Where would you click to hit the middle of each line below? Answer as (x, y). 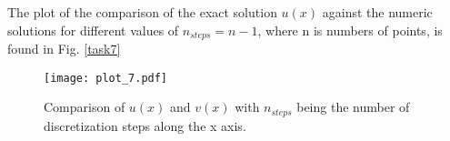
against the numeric (377, 12)
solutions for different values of (93, 30)
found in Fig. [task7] (64, 49)
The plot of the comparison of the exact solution (142, 12)
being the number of (353, 107)
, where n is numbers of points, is (350, 30)
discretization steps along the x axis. (145, 125)
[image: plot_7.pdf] (106, 78)
